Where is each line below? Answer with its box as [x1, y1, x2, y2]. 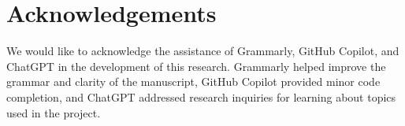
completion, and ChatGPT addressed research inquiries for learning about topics [6, 88, 396, 105]
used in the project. [6, 104, 101, 120]
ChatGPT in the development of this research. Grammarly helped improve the [6, 57, 386, 74]
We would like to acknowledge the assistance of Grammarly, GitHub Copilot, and [6, 43, 399, 59]
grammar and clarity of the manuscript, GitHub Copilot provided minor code [6, 73, 381, 90]
